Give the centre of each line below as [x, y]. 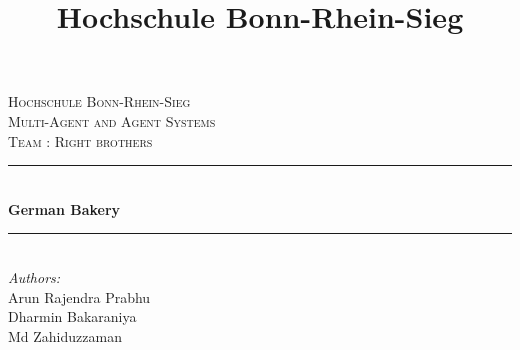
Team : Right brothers [80, 140]
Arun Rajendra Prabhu [79, 296]
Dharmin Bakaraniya [72, 316]
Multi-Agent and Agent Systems [112, 120]
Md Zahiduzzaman [65, 335]
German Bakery [64, 208]
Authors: [34, 276]
